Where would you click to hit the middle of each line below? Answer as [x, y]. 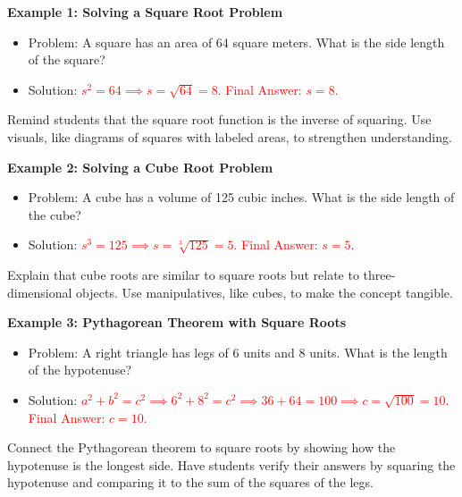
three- [379, 274]
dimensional [40, 292]
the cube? [55, 214]
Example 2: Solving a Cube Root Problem [140, 167]
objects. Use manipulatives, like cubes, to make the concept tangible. [265, 292]
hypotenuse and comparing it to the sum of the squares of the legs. [190, 482]
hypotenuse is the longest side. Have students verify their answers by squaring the [231, 464]
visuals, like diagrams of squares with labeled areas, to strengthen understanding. [230, 136]
